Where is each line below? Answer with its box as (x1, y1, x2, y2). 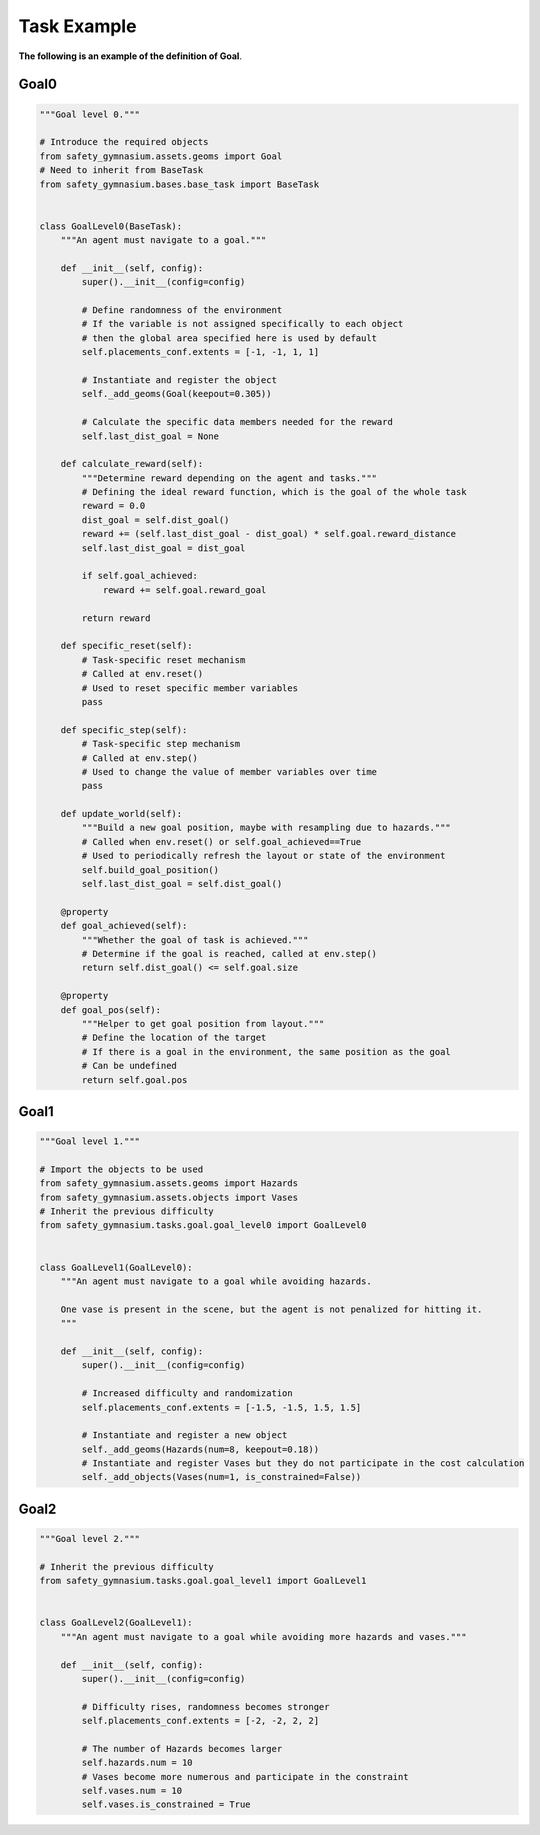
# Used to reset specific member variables (81, 682, 299, 694)
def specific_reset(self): (60, 640, 194, 652)
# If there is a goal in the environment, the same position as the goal (81, 1046, 452, 1057)
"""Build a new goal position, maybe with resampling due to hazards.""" (81, 822, 452, 834)
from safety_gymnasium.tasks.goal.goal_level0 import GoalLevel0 (39, 1220, 367, 1231)
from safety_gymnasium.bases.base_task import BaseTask (39, 178, 320, 190)
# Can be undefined (81, 1060, 177, 1072)
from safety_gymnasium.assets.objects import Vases (39, 1191, 299, 1203)
